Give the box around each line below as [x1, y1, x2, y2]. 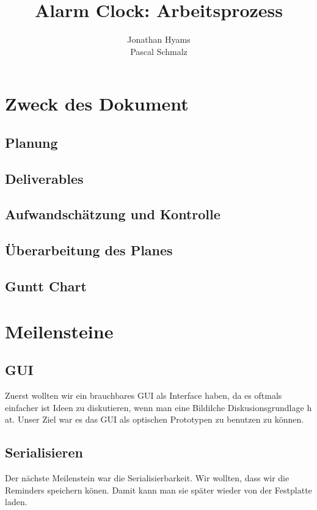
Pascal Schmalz [130, 45, 188, 57]
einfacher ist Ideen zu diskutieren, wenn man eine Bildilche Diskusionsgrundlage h [5, 401, 312, 413]
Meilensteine [5, 318, 114, 343]
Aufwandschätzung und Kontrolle [5, 205, 220, 224]
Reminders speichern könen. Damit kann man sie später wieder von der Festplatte [5, 483, 312, 496]
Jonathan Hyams [127, 33, 191, 46]
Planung [5, 133, 58, 151]
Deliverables [5, 169, 84, 188]
